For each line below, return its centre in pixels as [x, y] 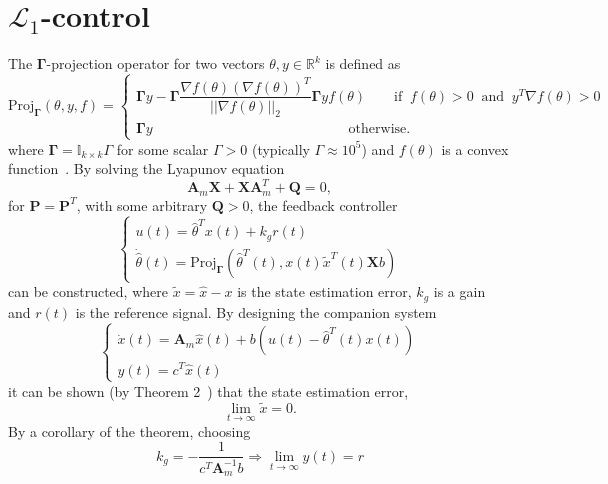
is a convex [475, 148]
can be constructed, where [88, 291]
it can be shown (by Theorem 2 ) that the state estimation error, [208, 390]
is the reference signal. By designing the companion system [256, 311]
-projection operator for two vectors [155, 63]
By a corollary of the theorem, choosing [129, 430]
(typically [280, 148]
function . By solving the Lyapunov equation [146, 168]
